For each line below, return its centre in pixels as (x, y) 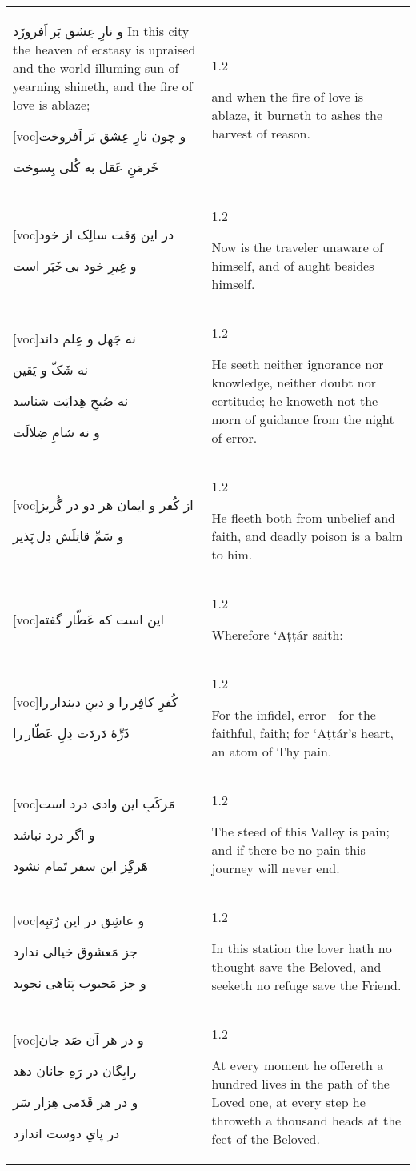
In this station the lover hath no (302, 948)
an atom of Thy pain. (272, 751)
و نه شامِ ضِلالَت (56, 432)
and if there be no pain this (288, 850)
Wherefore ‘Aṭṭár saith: (277, 634)
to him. (232, 554)
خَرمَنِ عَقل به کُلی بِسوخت (86, 167)
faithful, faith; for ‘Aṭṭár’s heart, (302, 733)
